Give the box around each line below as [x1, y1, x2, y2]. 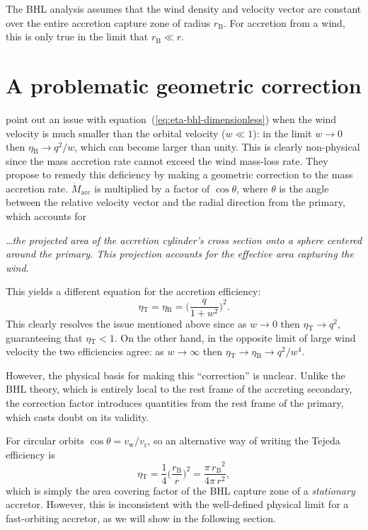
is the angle [279, 180, 329, 195]
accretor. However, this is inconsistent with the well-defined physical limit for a [6, 497, 349, 512]
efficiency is [6, 447, 55, 461]
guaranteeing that [6, 330, 83, 345]
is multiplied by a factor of [94, 180, 210, 195]
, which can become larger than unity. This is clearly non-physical [74, 139, 360, 154]
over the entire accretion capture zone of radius [6, 15, 211, 30]
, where [236, 180, 268, 195]
